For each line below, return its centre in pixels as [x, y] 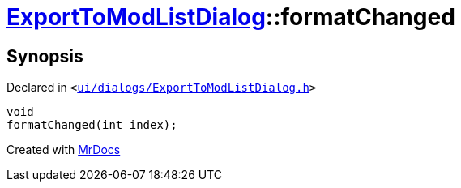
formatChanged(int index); [92, 125]
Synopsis [45, 56]
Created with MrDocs [64, 150]
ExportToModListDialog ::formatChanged [231, 17]
